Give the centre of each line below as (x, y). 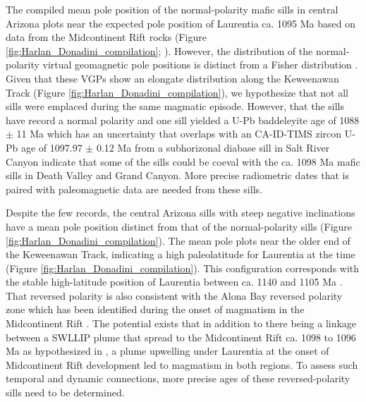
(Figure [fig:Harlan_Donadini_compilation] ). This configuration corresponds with (183, 268)
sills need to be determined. (65, 392)
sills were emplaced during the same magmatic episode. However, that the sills (175, 106)
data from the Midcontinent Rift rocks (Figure (106, 37)
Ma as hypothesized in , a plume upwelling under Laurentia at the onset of (167, 351)
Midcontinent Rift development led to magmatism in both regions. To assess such (182, 364)
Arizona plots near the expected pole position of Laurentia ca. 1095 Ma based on (181, 23)
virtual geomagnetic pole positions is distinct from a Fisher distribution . (200, 65)
